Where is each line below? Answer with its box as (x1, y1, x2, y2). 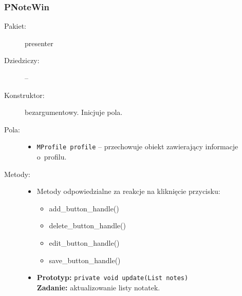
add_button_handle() (49, 203, 119, 213)
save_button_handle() (49, 254, 121, 265)
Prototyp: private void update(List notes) (36, 272, 189, 283)
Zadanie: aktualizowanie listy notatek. (36, 282, 160, 292)
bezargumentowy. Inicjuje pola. (25, 107, 123, 117)
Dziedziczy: (4, 55, 40, 66)
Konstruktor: (4, 89, 45, 100)
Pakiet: (4, 21, 26, 31)
